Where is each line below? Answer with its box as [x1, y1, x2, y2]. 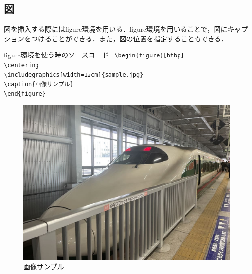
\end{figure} [4, 91, 46, 98]
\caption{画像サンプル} [4, 81, 73, 88]
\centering [4, 62, 39, 69]
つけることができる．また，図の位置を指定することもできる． [31, 33, 228, 43]
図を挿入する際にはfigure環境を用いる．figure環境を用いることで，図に [4, 24, 228, 34]
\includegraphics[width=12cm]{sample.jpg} [4, 71, 144, 78]
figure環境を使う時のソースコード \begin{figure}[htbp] [4, 50, 184, 60]
